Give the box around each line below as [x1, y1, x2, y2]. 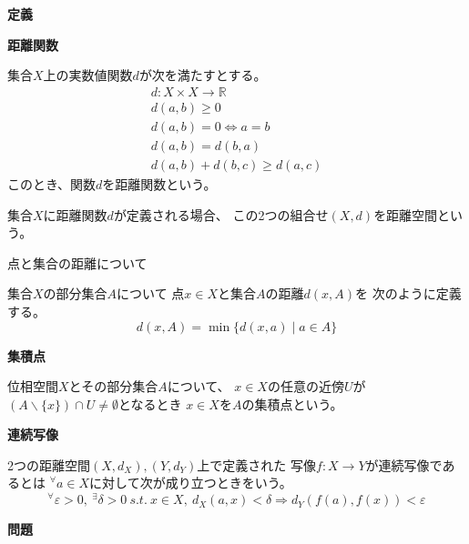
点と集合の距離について [7, 253, 148, 272]
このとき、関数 [7, 174, 97, 193]
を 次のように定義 [355, 284, 462, 303]
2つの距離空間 [7, 455, 90, 474]
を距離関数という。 [102, 174, 217, 193]
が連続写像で [365, 455, 443, 474]
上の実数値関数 [43, 65, 133, 85]
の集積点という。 [241, 394, 343, 413]
